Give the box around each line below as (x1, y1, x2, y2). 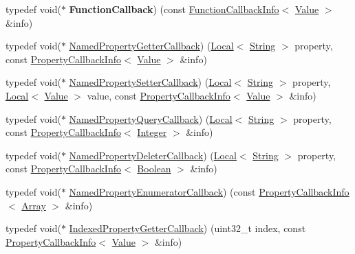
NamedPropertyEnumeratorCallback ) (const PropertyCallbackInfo (69, 184, 349, 198)
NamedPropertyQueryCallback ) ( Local (69, 111, 233, 126)
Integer (137, 125, 167, 139)
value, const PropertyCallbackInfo (87, 88, 230, 102)
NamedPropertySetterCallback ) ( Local (69, 75, 232, 89)
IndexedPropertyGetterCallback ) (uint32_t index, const (69, 221, 306, 235)
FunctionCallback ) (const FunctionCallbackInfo (69, 2, 279, 16)
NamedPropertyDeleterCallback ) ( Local (69, 148, 237, 162)
